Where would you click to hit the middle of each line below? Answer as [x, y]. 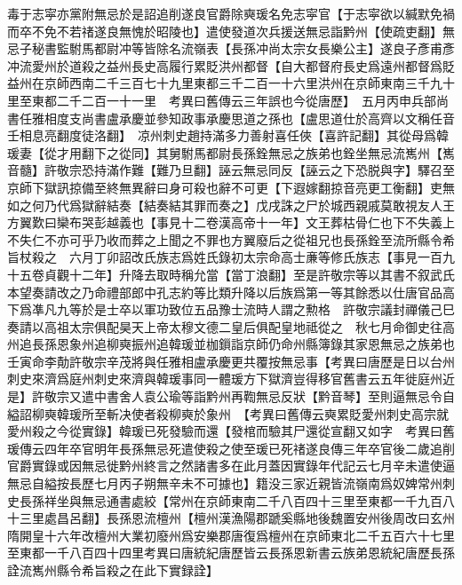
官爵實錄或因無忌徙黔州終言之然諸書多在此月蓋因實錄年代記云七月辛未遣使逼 [231, 466]
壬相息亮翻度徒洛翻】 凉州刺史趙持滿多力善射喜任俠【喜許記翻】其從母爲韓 [228, 135]
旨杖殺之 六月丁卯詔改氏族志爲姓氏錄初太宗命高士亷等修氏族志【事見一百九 [231, 257]
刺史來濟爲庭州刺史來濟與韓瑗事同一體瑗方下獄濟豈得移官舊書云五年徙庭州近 [231, 379]
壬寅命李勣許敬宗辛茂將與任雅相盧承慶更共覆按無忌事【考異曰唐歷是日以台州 [231, 361]
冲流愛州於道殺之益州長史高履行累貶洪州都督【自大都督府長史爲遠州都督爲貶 [231, 65]
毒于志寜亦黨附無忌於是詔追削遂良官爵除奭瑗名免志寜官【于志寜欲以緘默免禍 [231, 13]
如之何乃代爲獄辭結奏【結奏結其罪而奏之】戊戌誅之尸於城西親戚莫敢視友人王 [231, 205]
